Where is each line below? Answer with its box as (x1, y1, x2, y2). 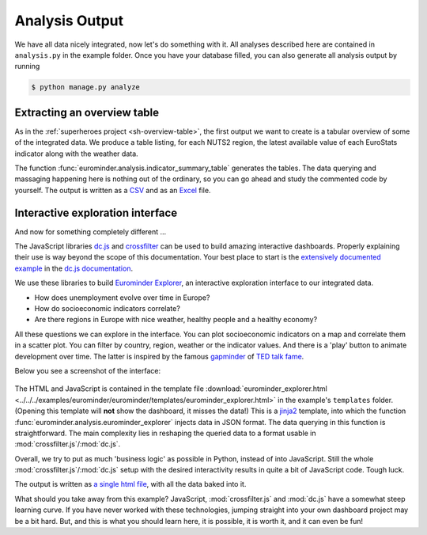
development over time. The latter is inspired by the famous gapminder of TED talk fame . (14, 351, 304, 361)
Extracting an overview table (14, 105, 160, 119)
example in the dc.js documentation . (14, 264, 134, 273)
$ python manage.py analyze (31, 83, 140, 92)
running (14, 62, 40, 71)
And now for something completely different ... (14, 226, 167, 237)
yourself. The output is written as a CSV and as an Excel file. (14, 185, 211, 195)
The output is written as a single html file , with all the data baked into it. (14, 480, 247, 489)
